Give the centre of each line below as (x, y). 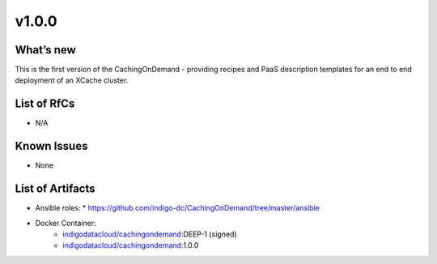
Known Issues (51, 146)
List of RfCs (45, 104)
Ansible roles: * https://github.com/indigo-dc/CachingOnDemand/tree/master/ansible (177, 208)
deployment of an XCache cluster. (72, 80)
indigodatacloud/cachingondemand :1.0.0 (131, 245)
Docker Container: (66, 223)
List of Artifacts (55, 189)
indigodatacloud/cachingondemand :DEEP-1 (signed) (150, 234)
